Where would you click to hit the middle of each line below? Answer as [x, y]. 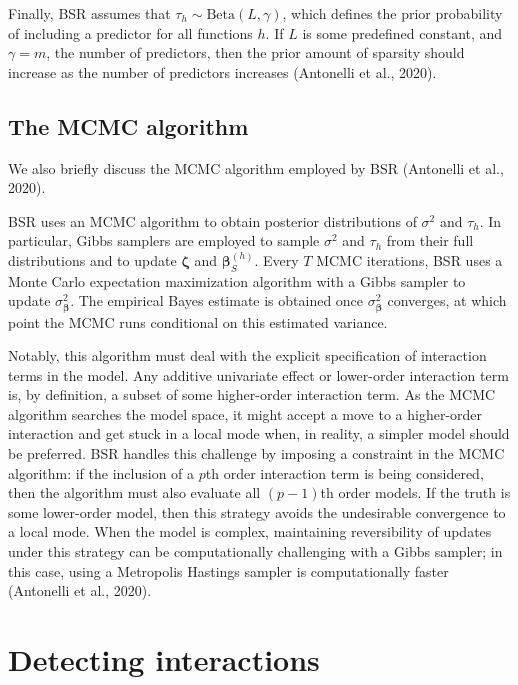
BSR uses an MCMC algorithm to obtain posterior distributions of [212, 220]
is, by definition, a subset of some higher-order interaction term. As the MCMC [252, 394]
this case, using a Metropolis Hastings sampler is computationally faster [228, 570]
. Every [276, 259]
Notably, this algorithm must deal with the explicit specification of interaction [247, 355]
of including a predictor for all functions [130, 32]
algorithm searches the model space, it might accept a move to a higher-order [245, 413]
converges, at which [447, 300]
